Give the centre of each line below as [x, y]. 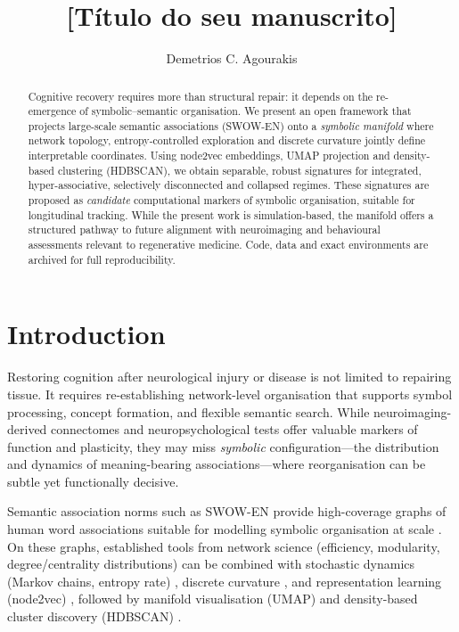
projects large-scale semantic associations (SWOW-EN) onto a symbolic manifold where [231, 125]
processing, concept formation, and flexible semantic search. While [189, 411]
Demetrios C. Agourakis [232, 58]
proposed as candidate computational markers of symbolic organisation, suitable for [221, 200]
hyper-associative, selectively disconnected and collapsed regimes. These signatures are [229, 185]
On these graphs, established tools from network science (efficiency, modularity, [224, 546]
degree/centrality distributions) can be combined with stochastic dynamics [211, 564]
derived [27, 429]
